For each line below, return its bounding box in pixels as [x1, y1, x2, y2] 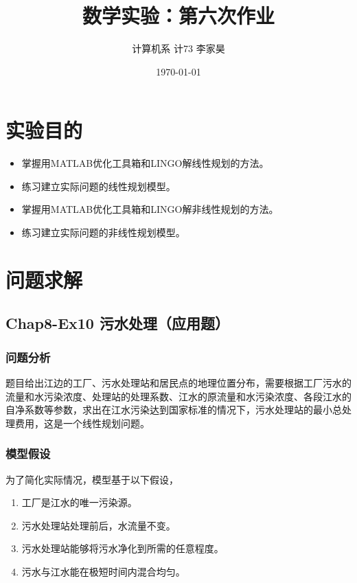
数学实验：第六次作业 [82, 1, 275, 30]
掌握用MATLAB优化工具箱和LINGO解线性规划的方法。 [21, 156, 269, 170]
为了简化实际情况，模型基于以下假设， [5, 472, 178, 486]
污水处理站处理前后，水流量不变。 [21, 518, 176, 532]
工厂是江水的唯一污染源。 [21, 495, 137, 510]
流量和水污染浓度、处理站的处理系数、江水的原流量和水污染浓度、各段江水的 [5, 389, 352, 403]
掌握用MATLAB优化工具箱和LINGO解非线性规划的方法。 [21, 202, 279, 216]
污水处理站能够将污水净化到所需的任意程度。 [21, 541, 224, 556]
